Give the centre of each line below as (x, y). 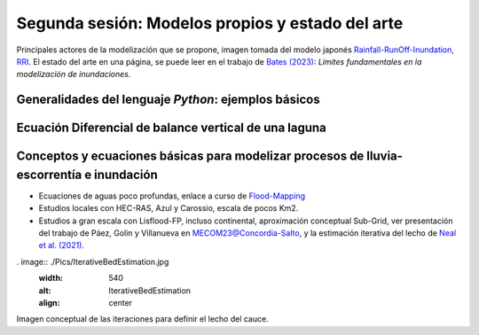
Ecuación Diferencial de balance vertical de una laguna (172, 128)
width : (51, 278)
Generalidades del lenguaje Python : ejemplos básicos (168, 100)
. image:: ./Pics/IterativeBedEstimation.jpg (93, 261)
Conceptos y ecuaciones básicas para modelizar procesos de (190, 156)
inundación (126, 174)
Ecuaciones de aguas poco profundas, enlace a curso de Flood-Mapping (172, 196)
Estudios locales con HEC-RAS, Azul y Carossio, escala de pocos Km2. (169, 208)
